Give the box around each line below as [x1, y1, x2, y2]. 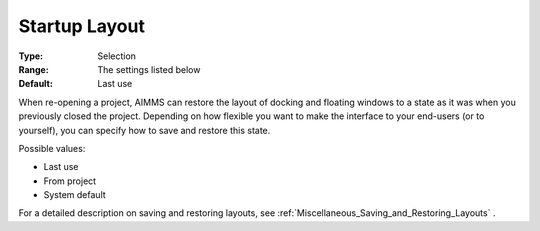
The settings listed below [97, 63, 201, 75]
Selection [97, 50, 137, 62]
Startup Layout [18, 15, 145, 37]
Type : [18, 50, 44, 62]
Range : [18, 63, 49, 75]
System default [43, 189, 107, 201]
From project [43, 175, 97, 187]
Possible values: [18, 142, 86, 154]
